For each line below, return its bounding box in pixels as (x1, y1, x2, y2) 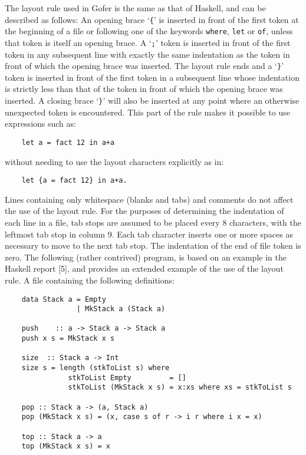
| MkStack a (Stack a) (76, 305, 166, 314)
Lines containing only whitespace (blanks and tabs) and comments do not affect (5, 193, 294, 205)
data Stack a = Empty (21, 295, 106, 304)
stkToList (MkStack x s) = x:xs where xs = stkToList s (68, 383, 292, 392)
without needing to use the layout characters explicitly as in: (5, 155, 224, 167)
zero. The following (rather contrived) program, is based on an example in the (5, 250, 287, 263)
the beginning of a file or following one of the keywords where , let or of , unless (5, 25, 293, 37)
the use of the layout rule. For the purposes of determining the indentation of (5, 205, 284, 217)
